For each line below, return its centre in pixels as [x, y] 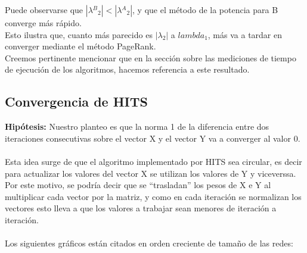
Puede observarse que [44, 10]
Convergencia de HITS [76, 101]
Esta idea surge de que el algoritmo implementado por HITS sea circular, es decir [153, 161]
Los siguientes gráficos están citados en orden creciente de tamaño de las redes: [149, 243]
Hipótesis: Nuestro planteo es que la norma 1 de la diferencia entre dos [137, 127]
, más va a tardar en [245, 34]
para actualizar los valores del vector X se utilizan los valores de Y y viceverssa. [151, 173]
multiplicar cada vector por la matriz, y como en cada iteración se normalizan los [153, 196]
